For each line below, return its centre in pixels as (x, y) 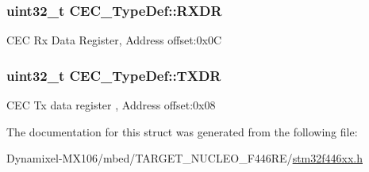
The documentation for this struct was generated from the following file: (182, 131)
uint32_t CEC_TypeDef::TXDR (114, 75)
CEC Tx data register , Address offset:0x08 (111, 105)
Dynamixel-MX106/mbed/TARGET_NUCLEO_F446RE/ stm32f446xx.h (184, 158)
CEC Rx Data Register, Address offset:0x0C (114, 40)
